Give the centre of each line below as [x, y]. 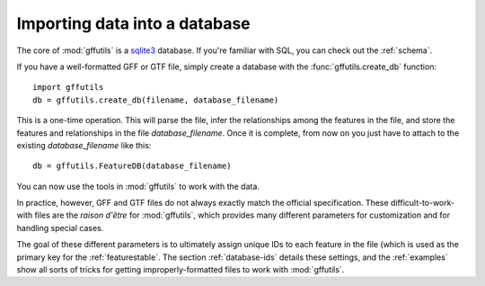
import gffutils [68, 87]
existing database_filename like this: [84, 145]
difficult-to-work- [423, 203]
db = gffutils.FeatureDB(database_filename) [132, 166]
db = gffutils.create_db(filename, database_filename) [156, 100]
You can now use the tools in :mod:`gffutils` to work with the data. [138, 186]
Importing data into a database [133, 23]
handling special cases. [60, 228]
